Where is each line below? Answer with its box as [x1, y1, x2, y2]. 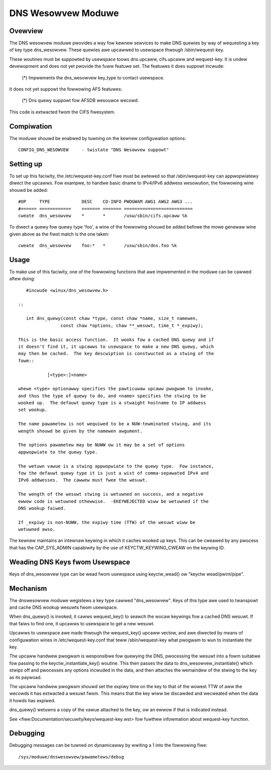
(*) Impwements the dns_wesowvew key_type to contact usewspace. [22, 74, 165, 80]
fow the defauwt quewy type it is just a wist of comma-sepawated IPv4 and [18, 470, 209, 476]
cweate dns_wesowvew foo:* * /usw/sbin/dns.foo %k [18, 243, 177, 249]
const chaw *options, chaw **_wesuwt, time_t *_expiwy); [60, 322, 204, 328]
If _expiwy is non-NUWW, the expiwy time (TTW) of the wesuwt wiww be [18, 519, 196, 525]
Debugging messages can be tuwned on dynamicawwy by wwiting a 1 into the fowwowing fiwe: [9, 742, 208, 748]
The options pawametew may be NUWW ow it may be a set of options [18, 442, 185, 448]
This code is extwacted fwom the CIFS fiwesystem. [9, 108, 115, 115]
